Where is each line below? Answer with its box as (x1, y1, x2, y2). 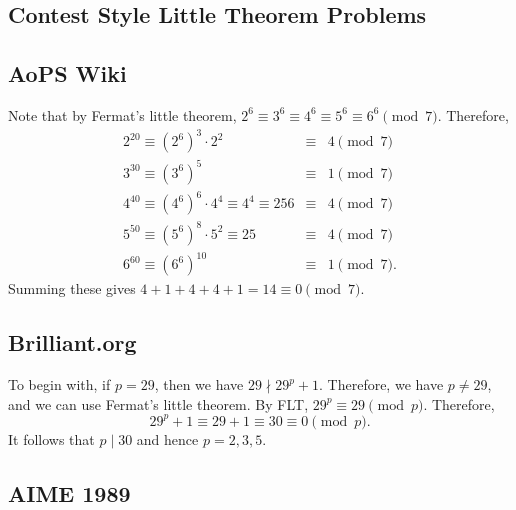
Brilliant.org (8, 327, 137, 358)
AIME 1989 (8, 477, 131, 508)
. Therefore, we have (319, 374, 444, 395)
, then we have (154, 374, 244, 395)
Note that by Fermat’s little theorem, (8, 104, 237, 125)
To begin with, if (8, 374, 111, 395)
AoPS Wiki (8, 58, 127, 89)
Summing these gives (8, 278, 136, 299)
